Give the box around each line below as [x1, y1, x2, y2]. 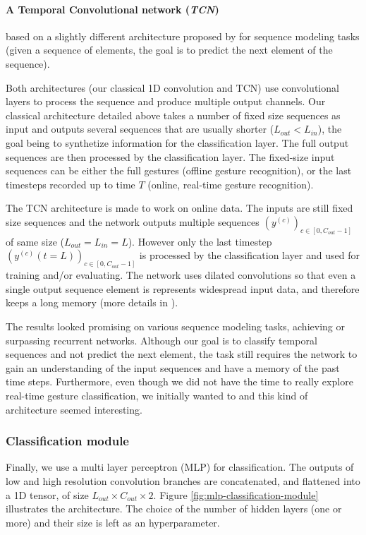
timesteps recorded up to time [6, 176, 135, 191]
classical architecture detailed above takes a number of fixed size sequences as [6, 107, 341, 122]
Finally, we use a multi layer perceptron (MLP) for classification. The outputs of [6, 459, 354, 474]
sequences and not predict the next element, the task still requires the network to [6, 347, 358, 361]
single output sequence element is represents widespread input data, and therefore [6, 281, 360, 296]
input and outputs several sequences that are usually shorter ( [6, 121, 274, 136]
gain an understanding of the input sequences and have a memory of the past [6, 360, 340, 375]
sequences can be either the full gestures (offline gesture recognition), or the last [6, 163, 352, 178]
